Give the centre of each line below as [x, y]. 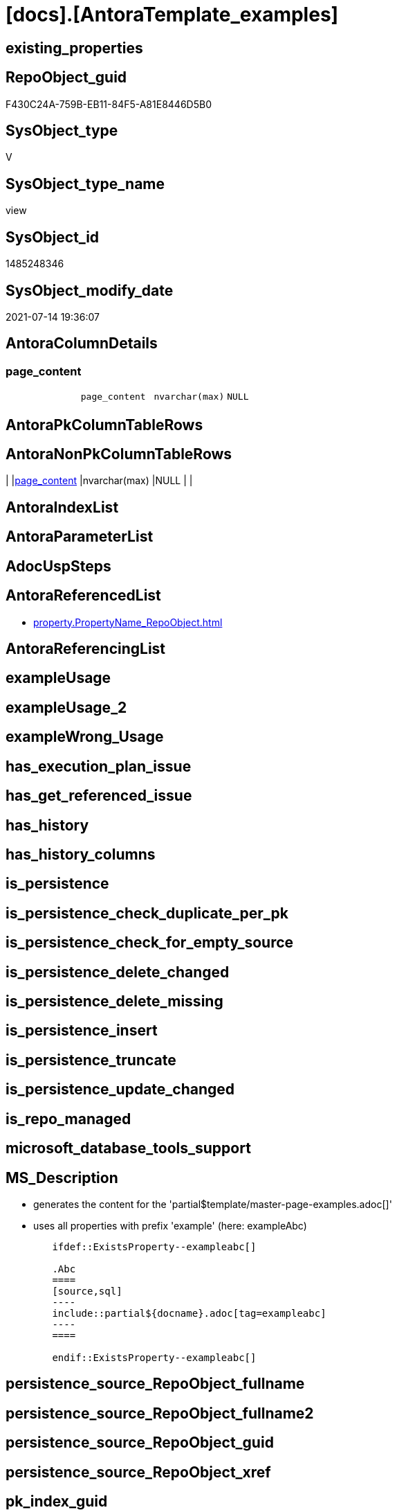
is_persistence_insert [82, 1031]
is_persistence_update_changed [120, 1090]
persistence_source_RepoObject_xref [138, 1472]
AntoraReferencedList [83, 596]
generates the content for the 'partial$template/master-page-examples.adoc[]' [213, 1204]
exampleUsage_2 [66, 707]
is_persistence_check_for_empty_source [150, 943]
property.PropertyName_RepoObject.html [128, 622]
